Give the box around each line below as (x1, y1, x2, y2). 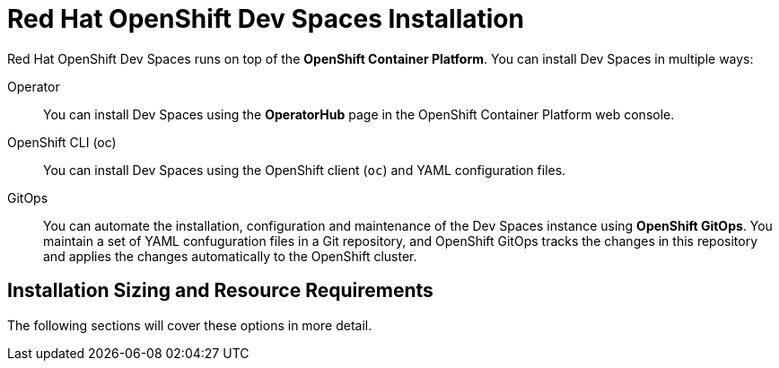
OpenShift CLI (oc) (7, 134, 117, 150)
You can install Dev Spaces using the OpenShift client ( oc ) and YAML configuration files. (43, 162, 566, 178)
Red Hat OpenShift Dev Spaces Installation (7, 4, 524, 34)
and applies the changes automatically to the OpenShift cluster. (43, 248, 417, 264)
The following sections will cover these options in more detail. (7, 317, 372, 333)
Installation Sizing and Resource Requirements (7, 279, 433, 302)
